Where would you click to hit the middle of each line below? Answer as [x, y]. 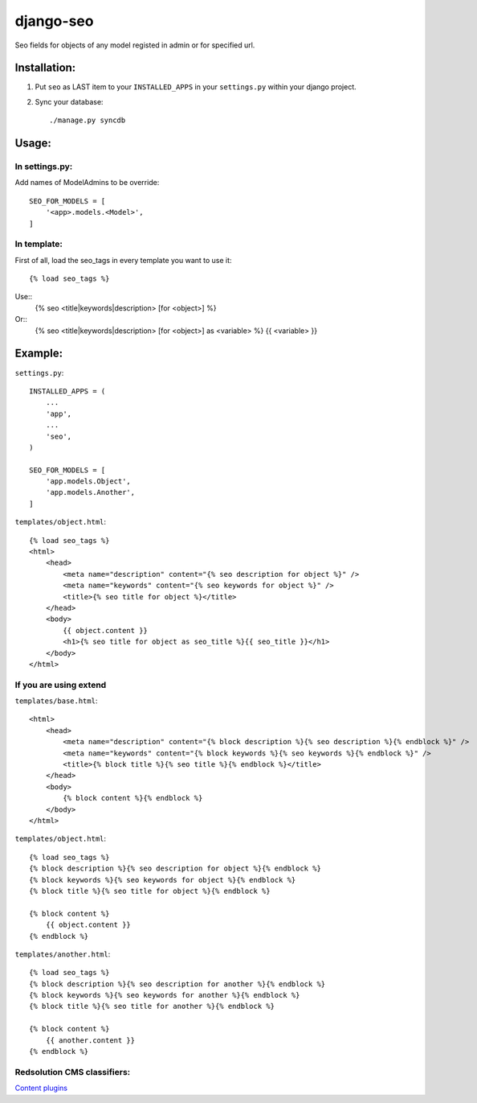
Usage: [33, 144]
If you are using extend [61, 685]
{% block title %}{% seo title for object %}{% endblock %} [150, 891]
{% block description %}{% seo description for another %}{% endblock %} [177, 984]
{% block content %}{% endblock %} [133, 798]
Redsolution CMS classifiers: [73, 1072]
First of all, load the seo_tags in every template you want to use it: [123, 260]
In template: [39, 244]
